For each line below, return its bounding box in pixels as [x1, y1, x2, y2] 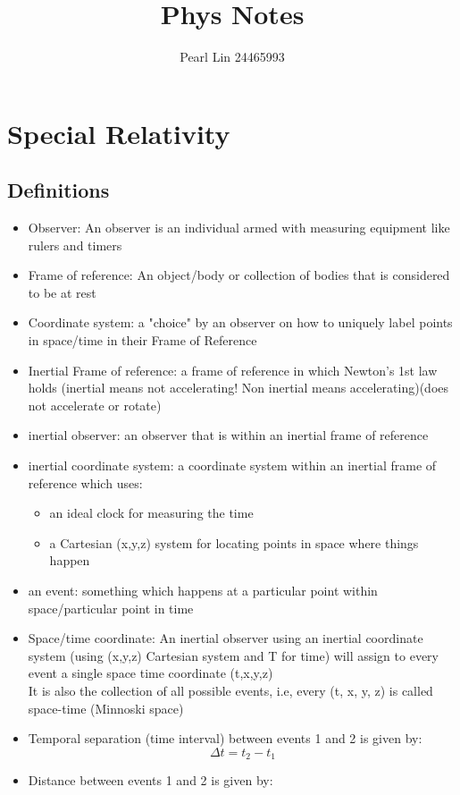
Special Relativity [7, 114, 230, 151]
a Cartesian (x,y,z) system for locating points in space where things [49, 533, 419, 552]
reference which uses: [28, 473, 143, 492]
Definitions [7, 176, 110, 204]
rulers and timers [28, 235, 122, 254]
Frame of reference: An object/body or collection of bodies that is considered [28, 266, 450, 284]
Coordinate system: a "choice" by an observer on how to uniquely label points [28, 313, 453, 332]
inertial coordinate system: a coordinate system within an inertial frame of [28, 456, 437, 475]
